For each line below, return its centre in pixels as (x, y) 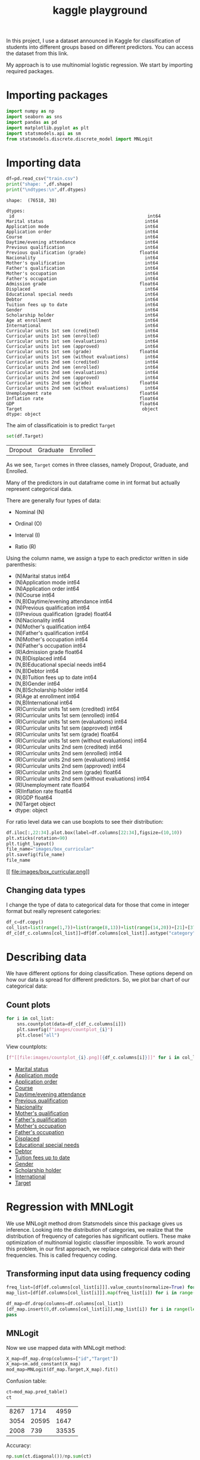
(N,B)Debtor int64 (37, 671)
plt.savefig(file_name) (36, 855)
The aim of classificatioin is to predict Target (61, 425)
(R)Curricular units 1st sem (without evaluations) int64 (81, 740)
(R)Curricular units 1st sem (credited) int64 (67, 709)
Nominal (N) (29, 512)
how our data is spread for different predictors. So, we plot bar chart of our (98, 980)
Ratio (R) (26, 546)
